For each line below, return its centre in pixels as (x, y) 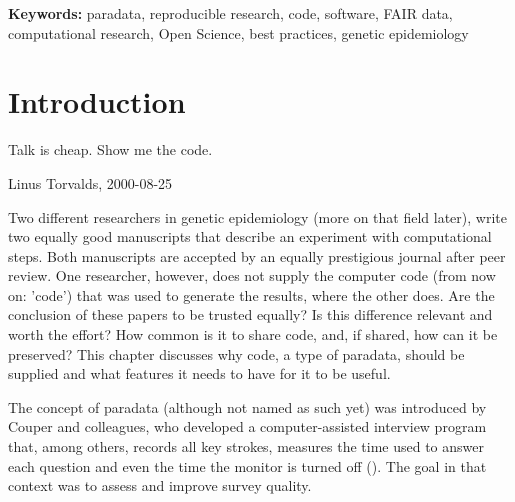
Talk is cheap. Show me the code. (110, 149)
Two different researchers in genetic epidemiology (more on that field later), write (257, 216)
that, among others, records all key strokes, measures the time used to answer (246, 446)
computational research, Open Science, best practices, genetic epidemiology (238, 32)
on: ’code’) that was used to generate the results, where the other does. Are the (251, 294)
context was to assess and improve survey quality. (160, 485)
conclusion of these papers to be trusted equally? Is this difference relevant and (250, 314)
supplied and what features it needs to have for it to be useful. (199, 373)
